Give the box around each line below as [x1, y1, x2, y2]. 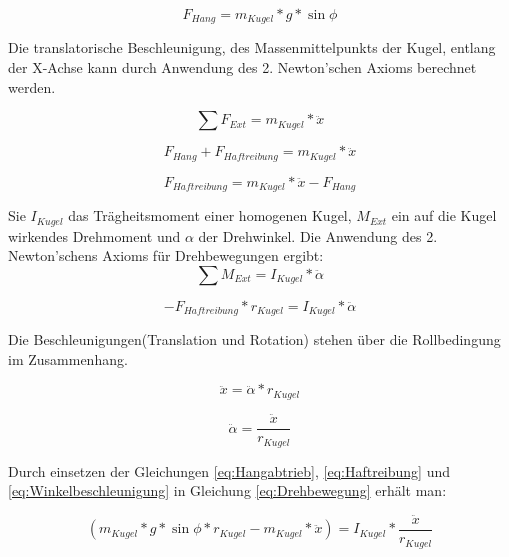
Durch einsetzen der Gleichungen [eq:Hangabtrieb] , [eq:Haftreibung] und [8, 460, 451, 481]
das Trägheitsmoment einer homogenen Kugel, [68, 205, 352, 226]
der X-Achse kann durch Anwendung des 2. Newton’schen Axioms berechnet [8, 57, 477, 78]
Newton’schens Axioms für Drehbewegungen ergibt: [8, 245, 324, 266]
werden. [8, 76, 56, 97]
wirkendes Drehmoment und [8, 225, 181, 246]
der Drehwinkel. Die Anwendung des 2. [198, 225, 438, 246]
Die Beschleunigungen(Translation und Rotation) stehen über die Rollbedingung [8, 329, 501, 350]
